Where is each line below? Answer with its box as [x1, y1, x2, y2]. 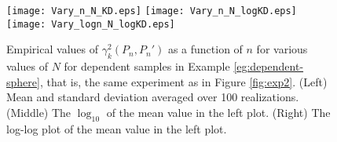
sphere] [6, 73, 40, 89]
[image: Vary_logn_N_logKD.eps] [6, 18, 175, 30]
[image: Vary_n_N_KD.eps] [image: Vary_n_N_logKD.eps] [6, 5, 297, 16]
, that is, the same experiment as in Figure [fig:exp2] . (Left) [39, 73, 328, 89]
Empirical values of [6, 41, 98, 57]
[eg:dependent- [233, 58, 304, 75]
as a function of [167, 41, 243, 57]
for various [256, 41, 308, 57]
